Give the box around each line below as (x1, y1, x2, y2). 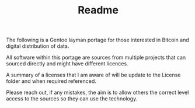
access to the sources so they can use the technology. (6, 95, 138, 102)
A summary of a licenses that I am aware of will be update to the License (6, 71, 181, 79)
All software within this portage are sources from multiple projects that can (6, 54, 186, 61)
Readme (78, 4, 119, 17)
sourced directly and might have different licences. (6, 60, 128, 67)
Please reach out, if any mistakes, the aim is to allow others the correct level (6, 89, 189, 96)
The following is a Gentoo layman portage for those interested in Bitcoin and (6, 36, 189, 44)
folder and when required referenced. (6, 78, 96, 85)
